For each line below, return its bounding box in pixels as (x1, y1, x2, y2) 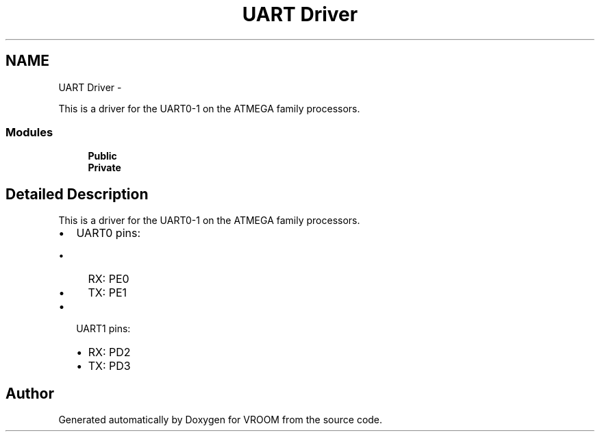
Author (5, 384, 54, 402)
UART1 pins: (76, 323, 131, 335)
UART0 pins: (76, 226, 141, 240)
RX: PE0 (88, 272, 129, 286)
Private (88, 162, 121, 174)
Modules (5, 125, 53, 139)
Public (88, 150, 117, 162)
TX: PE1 (88, 286, 127, 300)
